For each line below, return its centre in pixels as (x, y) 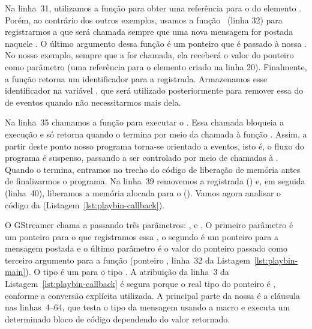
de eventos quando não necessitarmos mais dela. (93, 102)
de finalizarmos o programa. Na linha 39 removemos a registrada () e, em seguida (155, 181)
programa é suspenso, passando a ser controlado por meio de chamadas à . (142, 158)
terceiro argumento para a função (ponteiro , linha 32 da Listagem (127, 260)
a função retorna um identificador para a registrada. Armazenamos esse (136, 78)
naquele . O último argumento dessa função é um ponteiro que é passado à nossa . (156, 43)
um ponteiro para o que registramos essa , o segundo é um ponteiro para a (142, 236)
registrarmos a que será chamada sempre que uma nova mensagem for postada (149, 32)
